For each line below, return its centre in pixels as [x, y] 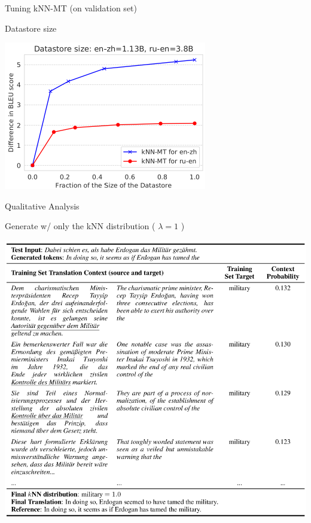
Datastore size [31, 28]
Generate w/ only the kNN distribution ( [80, 226]
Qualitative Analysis [42, 206]
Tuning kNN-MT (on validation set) [71, 8]
